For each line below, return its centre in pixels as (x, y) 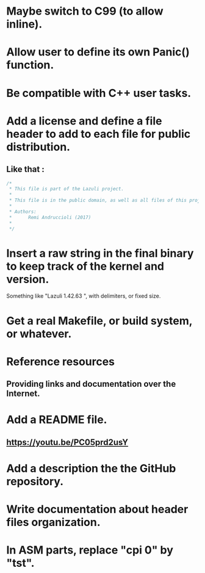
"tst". (20, 563)
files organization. (53, 522)
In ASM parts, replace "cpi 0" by (90, 550)
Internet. (23, 394)
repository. (35, 481)
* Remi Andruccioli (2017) (50, 217)
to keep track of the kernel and (85, 266)
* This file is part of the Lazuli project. (66, 189)
